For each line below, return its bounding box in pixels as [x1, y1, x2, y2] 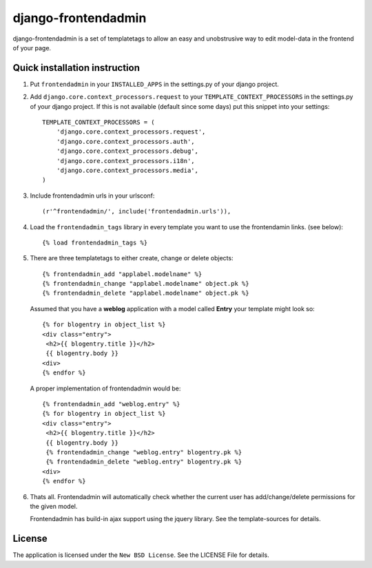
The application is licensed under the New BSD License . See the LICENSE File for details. [12, 551, 269, 559]
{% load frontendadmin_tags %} [42, 238, 148, 246]
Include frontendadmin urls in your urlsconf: [30, 191, 155, 200]
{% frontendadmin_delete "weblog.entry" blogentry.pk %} [45, 458, 242, 466]
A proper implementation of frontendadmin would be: [30, 384, 181, 392]
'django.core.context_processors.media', [56, 166, 199, 174]
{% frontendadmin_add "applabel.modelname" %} [42, 270, 203, 278]
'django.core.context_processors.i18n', [56, 157, 196, 165]
